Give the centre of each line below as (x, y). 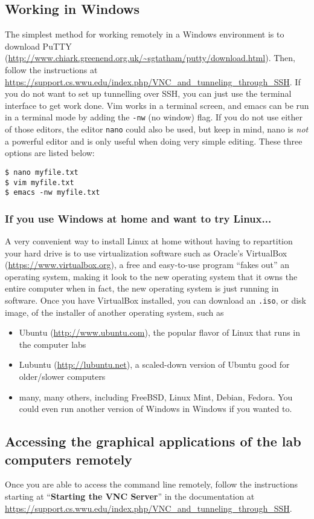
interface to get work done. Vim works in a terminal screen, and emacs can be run (157, 105)
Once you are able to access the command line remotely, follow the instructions (151, 484)
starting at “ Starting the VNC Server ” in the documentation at (130, 496)
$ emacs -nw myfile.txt (53, 193)
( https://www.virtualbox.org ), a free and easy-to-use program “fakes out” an (147, 265)
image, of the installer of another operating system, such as (114, 312)
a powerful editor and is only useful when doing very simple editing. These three (154, 141)
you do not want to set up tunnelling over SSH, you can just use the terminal (148, 93)
